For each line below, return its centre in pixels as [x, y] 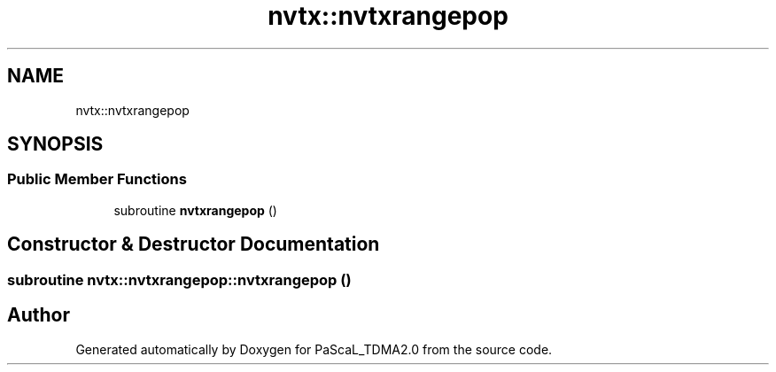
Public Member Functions [97, 179]
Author [39, 315]
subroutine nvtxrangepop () [195, 210]
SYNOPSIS [55, 144]
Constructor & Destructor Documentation [194, 244]
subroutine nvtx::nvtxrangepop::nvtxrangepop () [179, 279]
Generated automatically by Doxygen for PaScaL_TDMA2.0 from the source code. [314, 349]
